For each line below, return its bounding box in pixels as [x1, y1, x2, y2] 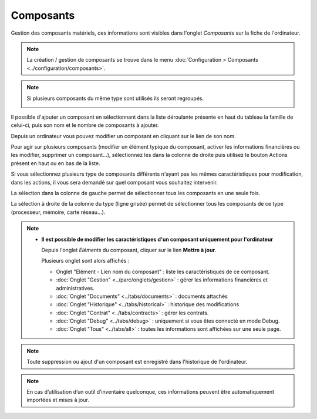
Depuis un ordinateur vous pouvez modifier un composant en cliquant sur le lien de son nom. [11, 132, 236, 139]
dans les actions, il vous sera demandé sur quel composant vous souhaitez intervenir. [11, 179, 218, 186]
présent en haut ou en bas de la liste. [11, 159, 100, 167]
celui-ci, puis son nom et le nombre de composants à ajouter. [11, 122, 159, 129]
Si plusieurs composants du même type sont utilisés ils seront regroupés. [26, 95, 204, 102]
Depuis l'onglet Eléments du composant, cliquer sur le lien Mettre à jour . [41, 246, 217, 253]
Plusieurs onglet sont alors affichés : [41, 257, 130, 264]
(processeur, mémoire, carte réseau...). [11, 209, 106, 216]
